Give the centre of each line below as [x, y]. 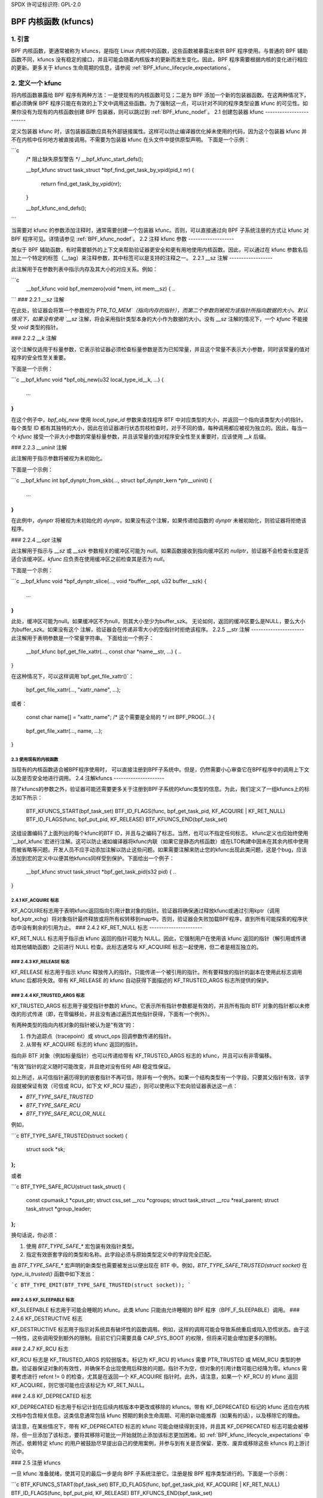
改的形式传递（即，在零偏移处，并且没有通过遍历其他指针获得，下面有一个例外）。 [112, 1014]
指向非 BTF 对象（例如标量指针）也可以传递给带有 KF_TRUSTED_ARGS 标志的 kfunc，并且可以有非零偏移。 [143, 1055]
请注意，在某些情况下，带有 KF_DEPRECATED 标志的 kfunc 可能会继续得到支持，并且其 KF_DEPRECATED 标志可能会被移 [160, 1427]
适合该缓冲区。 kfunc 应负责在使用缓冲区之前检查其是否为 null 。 [89, 559]
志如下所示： [27, 798]
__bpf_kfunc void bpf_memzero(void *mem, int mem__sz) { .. [101, 288]
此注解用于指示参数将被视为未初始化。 [58, 458]
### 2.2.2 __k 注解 [34, 338]
